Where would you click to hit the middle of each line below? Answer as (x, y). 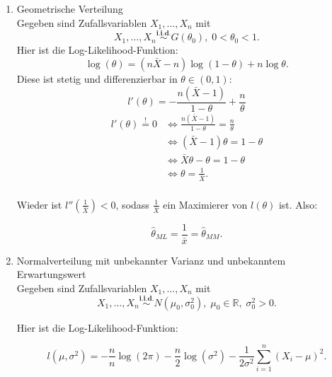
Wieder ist (39, 204)
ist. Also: (298, 204)
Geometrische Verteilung (70, 8)
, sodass (132, 204)
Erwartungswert (51, 274)
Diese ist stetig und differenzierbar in (97, 79)
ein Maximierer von (205, 204)
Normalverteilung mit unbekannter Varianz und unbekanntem (151, 260)
